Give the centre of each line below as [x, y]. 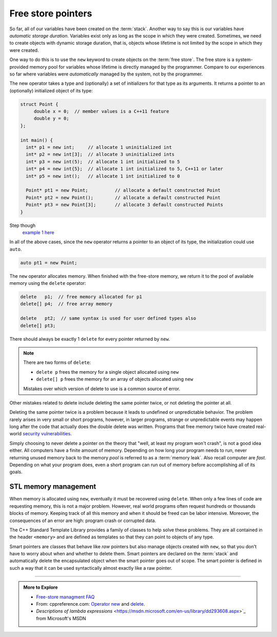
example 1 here [38, 232]
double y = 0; [51, 119]
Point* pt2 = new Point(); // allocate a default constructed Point [123, 197]
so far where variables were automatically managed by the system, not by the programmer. [106, 74]
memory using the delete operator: [48, 283]
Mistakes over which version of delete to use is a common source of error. [102, 389]
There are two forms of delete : [57, 362]
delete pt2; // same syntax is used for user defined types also [108, 319]
